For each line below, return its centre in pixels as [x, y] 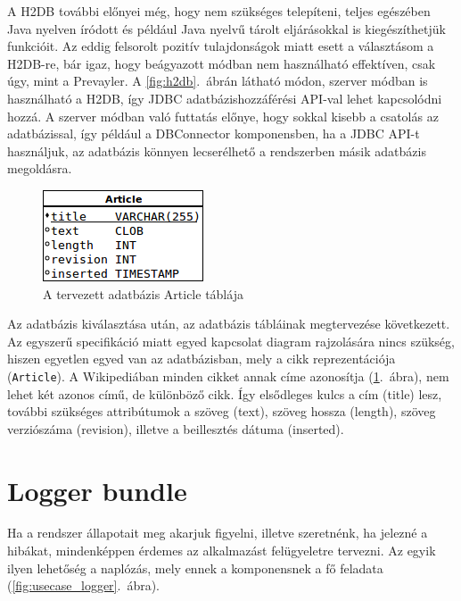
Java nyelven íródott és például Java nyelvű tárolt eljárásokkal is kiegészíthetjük [226, 28]
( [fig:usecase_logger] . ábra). [83, 585]
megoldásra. [40, 168]
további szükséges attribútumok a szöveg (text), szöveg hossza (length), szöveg [222, 411]
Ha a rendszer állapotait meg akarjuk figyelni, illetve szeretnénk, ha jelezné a [218, 533]
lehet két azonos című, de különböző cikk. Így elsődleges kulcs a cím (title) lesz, [225, 393]
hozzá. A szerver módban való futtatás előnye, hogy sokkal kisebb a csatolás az [223, 116]
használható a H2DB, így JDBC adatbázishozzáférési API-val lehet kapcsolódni [225, 98]
